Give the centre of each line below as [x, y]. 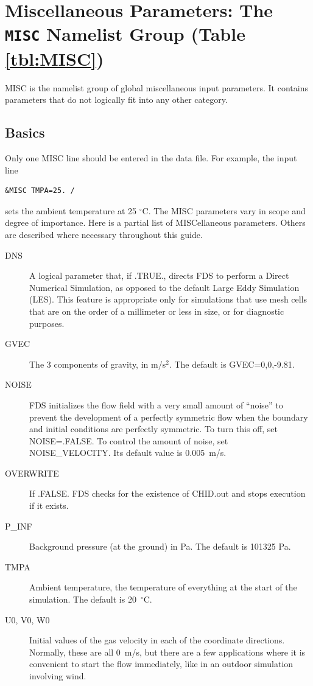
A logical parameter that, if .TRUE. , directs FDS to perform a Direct [159, 275]
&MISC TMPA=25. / [40, 191]
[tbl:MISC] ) [55, 58]
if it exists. [49, 506]
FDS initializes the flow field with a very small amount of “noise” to [156, 404]
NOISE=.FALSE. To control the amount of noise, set [129, 440]
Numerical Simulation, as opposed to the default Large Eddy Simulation [164, 287]
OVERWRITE [32, 473]
